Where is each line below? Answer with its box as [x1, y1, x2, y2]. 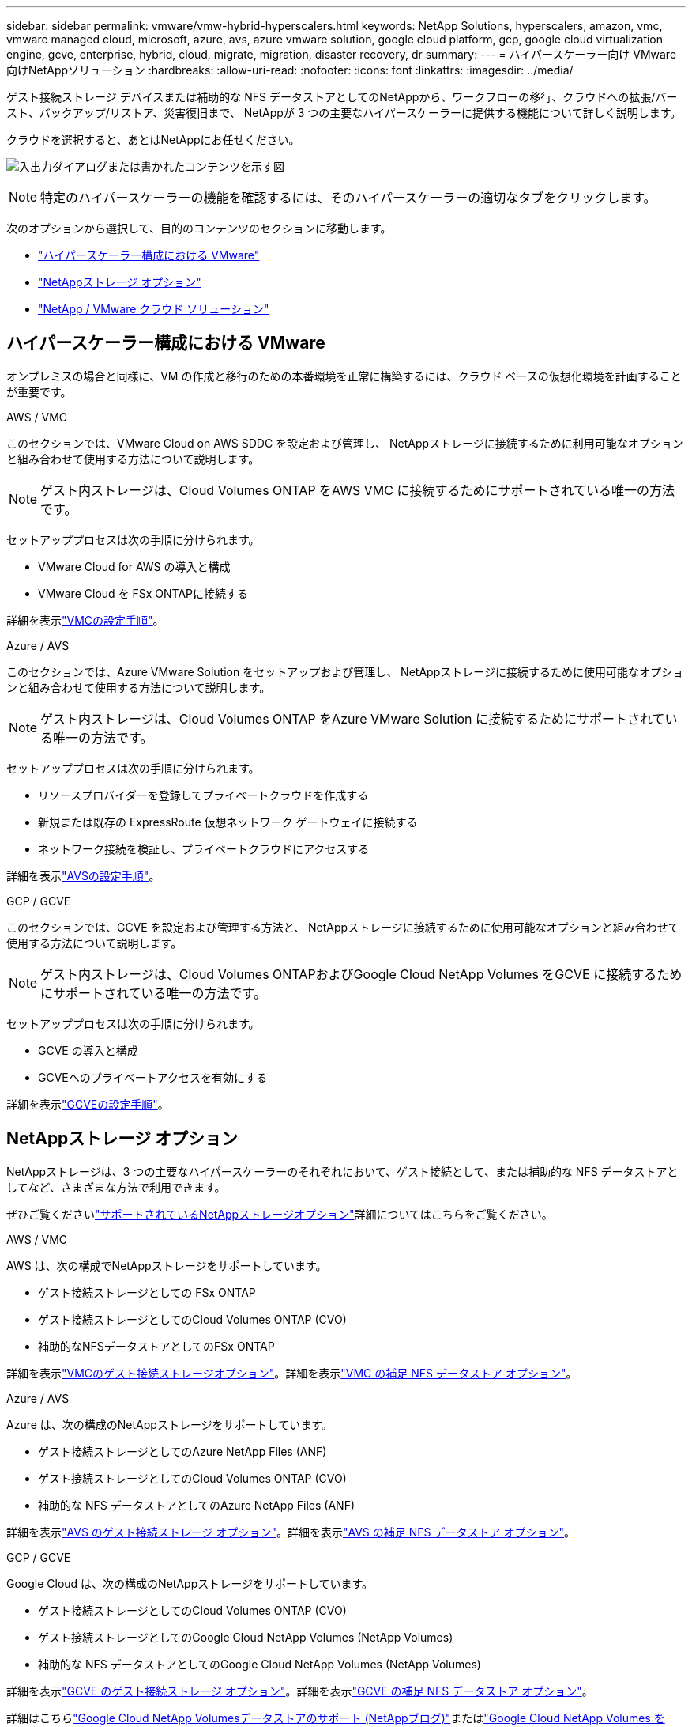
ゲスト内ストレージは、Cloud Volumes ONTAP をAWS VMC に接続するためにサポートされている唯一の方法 [40, 482, 675, 498]
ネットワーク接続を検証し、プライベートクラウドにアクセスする [38, 841, 370, 856]
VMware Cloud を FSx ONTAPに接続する [38, 586, 249, 600]
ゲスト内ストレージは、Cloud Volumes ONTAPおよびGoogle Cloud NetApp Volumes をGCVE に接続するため [40, 966, 683, 982]
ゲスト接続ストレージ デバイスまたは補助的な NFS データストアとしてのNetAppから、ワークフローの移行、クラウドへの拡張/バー [6, 90, 678, 104]
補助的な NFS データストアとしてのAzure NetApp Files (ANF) [38, 1498, 355, 1512]
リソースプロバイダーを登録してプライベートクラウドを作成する [38, 788, 369, 802]
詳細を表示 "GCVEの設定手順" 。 [6, 1097, 169, 1111]
